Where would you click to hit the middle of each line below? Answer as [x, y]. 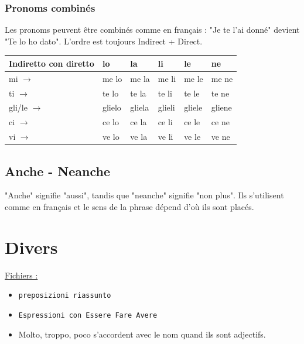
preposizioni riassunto [65, 296]
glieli [166, 107]
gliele [193, 107]
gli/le [18, 107]
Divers [31, 247]
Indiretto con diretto [52, 63]
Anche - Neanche [58, 171]
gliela [140, 107]
